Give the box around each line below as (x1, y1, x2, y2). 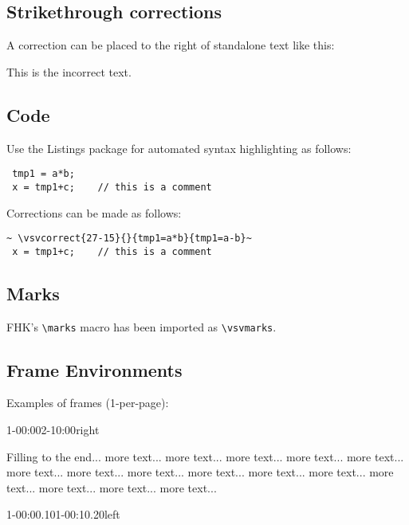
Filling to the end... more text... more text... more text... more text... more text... (6, 448, 404, 464)
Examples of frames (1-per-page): (6, 394, 169, 411)
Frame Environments (6, 357, 183, 382)
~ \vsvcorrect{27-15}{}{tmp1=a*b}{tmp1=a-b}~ (6, 233, 252, 245)
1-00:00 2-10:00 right (6, 421, 100, 438)
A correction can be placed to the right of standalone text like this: (6, 37, 335, 53)
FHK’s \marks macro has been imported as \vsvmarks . (6, 318, 277, 335)
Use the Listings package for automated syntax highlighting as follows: (6, 139, 352, 156)
